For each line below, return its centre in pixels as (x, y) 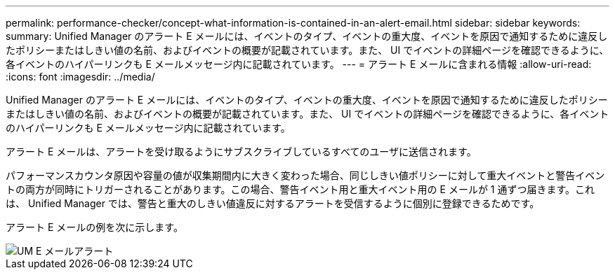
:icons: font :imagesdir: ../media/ (80, 77)
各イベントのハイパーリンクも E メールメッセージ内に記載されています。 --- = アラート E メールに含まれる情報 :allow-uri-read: (299, 64)
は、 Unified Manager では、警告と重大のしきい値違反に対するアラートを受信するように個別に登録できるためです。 (273, 203)
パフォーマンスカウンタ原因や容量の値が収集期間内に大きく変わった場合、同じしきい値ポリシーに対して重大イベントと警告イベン (305, 175)
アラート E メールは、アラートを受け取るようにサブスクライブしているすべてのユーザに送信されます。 (241, 151)
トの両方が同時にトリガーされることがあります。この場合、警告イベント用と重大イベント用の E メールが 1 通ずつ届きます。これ (300, 189)
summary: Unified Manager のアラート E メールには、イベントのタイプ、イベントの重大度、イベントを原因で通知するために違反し (307, 36)
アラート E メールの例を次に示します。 (94, 227)
